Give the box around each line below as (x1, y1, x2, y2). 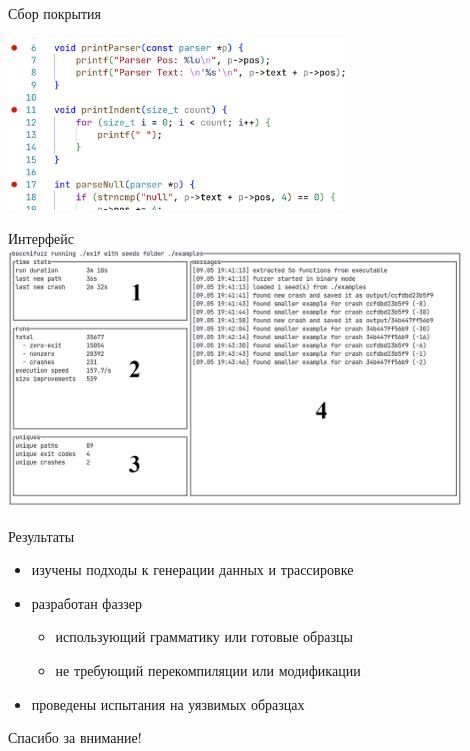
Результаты (8, 525, 75, 546)
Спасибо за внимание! (8, 727, 142, 748)
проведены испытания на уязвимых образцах (31, 693, 305, 714)
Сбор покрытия (8, 3, 102, 23)
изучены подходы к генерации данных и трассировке (31, 559, 354, 580)
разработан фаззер (31, 592, 143, 613)
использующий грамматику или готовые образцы (55, 626, 353, 647)
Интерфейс (8, 227, 74, 248)
